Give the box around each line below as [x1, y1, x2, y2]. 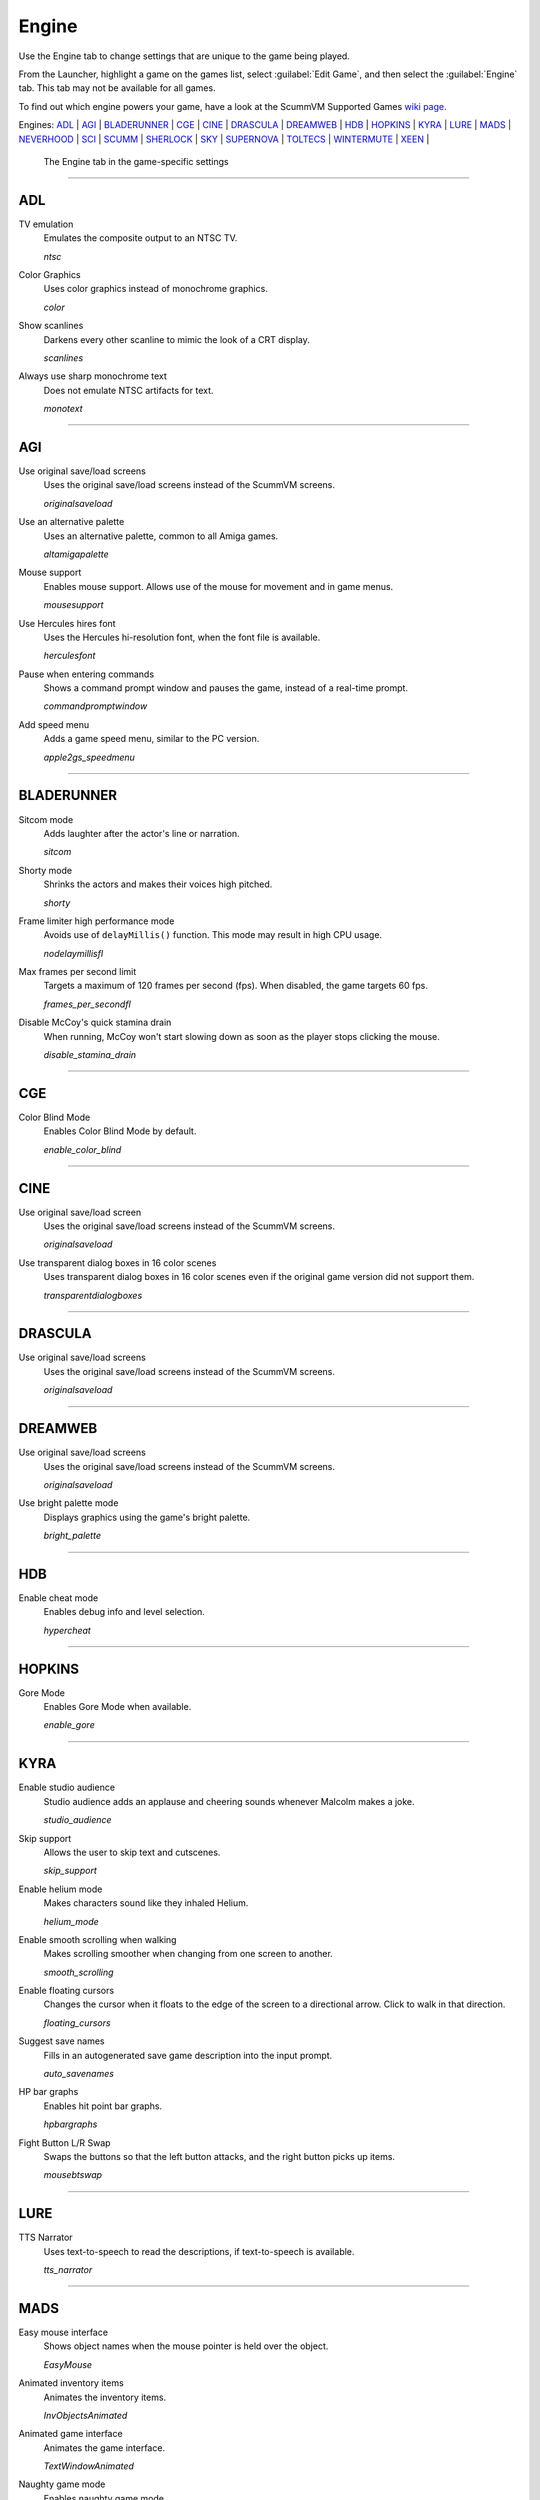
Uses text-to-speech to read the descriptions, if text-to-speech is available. [43, 2245, 355, 2257]
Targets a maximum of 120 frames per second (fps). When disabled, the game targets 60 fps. [43, 980, 429, 992]
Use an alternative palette [18, 516, 125, 528]
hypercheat [43, 1624, 92, 1636]
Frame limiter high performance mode [18, 915, 175, 927]
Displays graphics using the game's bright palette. [43, 1511, 251, 1523]
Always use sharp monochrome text [18, 370, 167, 382]
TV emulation [18, 218, 74, 230]
